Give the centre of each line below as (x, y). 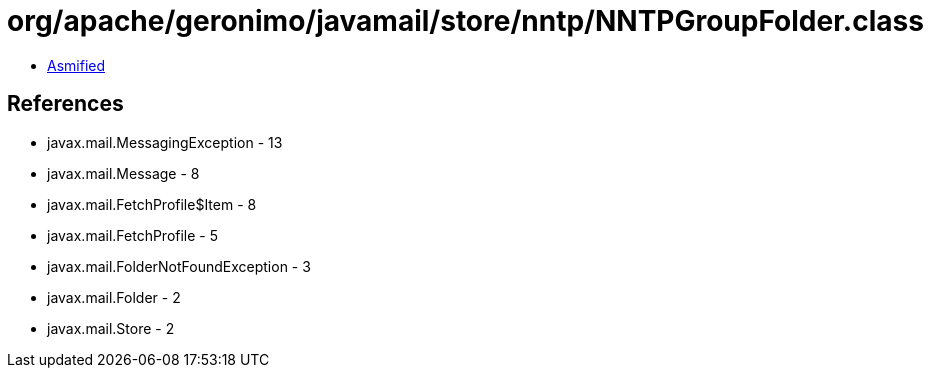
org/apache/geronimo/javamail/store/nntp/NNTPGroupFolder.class (465, 21)
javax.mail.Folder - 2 (114, 297)
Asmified (76, 65)
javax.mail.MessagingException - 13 (165, 142)
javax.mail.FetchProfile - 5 (133, 235)
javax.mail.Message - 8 (123, 173)
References (65, 104)
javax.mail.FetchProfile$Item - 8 (152, 204)
